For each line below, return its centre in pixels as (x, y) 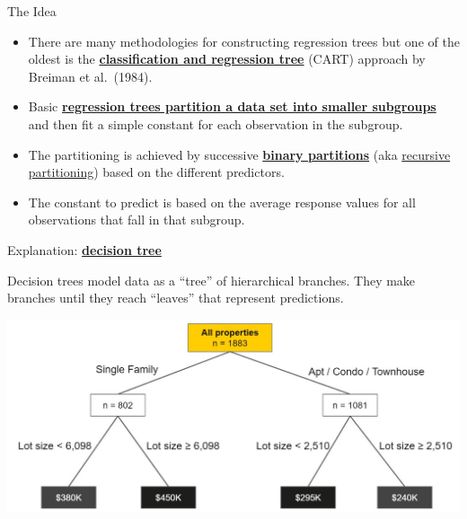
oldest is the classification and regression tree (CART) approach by (227, 59)
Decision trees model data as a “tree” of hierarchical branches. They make (211, 280)
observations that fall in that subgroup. (137, 220)
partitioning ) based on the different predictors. (156, 172)
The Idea (32, 11)
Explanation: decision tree (84, 249)
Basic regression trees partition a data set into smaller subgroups (232, 106)
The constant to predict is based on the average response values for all (222, 202)
